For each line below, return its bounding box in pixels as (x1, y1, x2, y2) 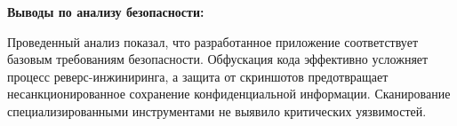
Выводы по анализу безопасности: (7, 3, 204, 20)
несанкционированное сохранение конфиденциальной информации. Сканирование (7, 84, 451, 103)
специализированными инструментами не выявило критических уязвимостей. (7, 101, 427, 120)
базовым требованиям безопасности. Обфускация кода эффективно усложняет (7, 50, 429, 68)
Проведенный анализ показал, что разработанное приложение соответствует (7, 32, 419, 51)
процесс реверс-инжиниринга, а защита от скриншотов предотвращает (7, 67, 389, 85)
